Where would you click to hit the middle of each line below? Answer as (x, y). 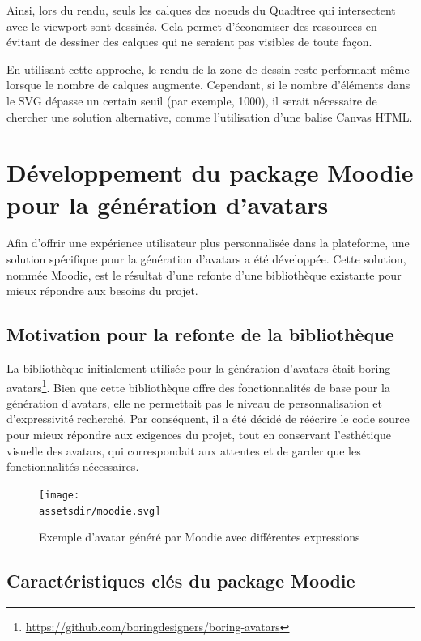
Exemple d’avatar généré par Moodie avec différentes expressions (200, 537)
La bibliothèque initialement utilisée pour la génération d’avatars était (181, 368)
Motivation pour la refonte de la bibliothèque (200, 334)
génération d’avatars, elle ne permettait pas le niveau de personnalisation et (195, 402)
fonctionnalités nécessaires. (73, 466)
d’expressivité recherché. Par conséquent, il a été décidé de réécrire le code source (208, 419)
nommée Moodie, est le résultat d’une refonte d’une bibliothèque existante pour (204, 274)
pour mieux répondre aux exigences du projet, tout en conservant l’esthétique (199, 435)
